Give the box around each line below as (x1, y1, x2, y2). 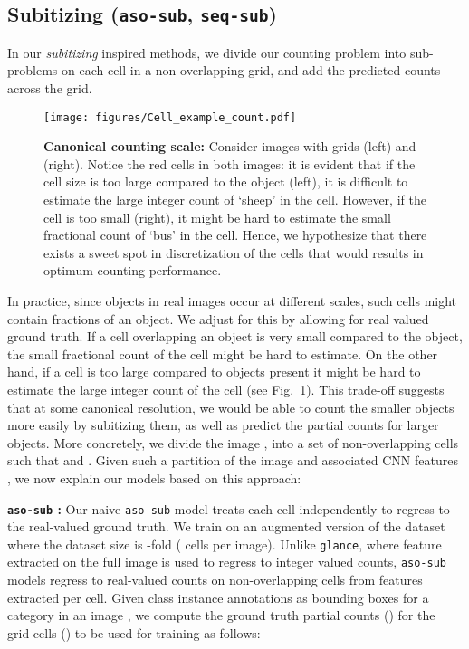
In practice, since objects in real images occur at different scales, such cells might (7, 291, 457, 310)
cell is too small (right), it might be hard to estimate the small (43, 207, 391, 226)
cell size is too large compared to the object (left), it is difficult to (43, 172, 408, 191)
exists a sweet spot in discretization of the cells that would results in (43, 243, 424, 262)
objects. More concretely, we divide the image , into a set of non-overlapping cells (7, 433, 459, 452)
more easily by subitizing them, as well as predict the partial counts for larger (7, 415, 439, 434)
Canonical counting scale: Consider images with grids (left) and (43, 137, 416, 156)
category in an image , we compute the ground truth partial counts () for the (7, 606, 435, 625)
